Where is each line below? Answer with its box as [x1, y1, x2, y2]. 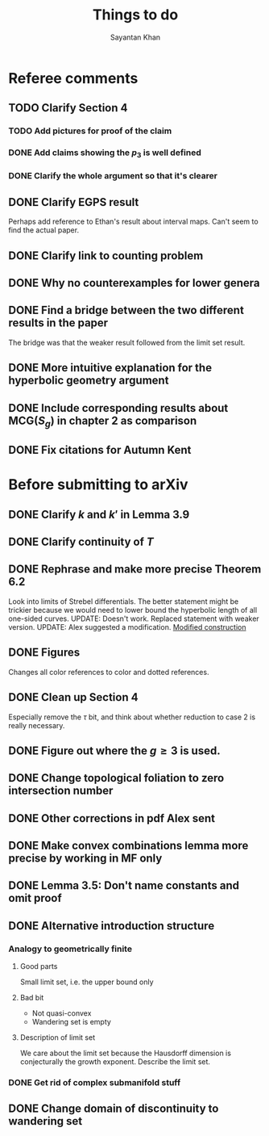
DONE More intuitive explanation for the [8, 361, 212, 375]
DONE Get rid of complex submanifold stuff [8, 1077, 181, 1088]
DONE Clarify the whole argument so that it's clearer [8, 170, 217, 182]
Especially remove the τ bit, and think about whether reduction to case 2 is [8, 712, 256, 722]
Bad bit [19, 993, 44, 1003]
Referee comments [8, 69, 139, 87]
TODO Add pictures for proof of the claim [8, 125, 172, 136]
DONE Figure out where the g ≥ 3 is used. [8, 744, 221, 757]
